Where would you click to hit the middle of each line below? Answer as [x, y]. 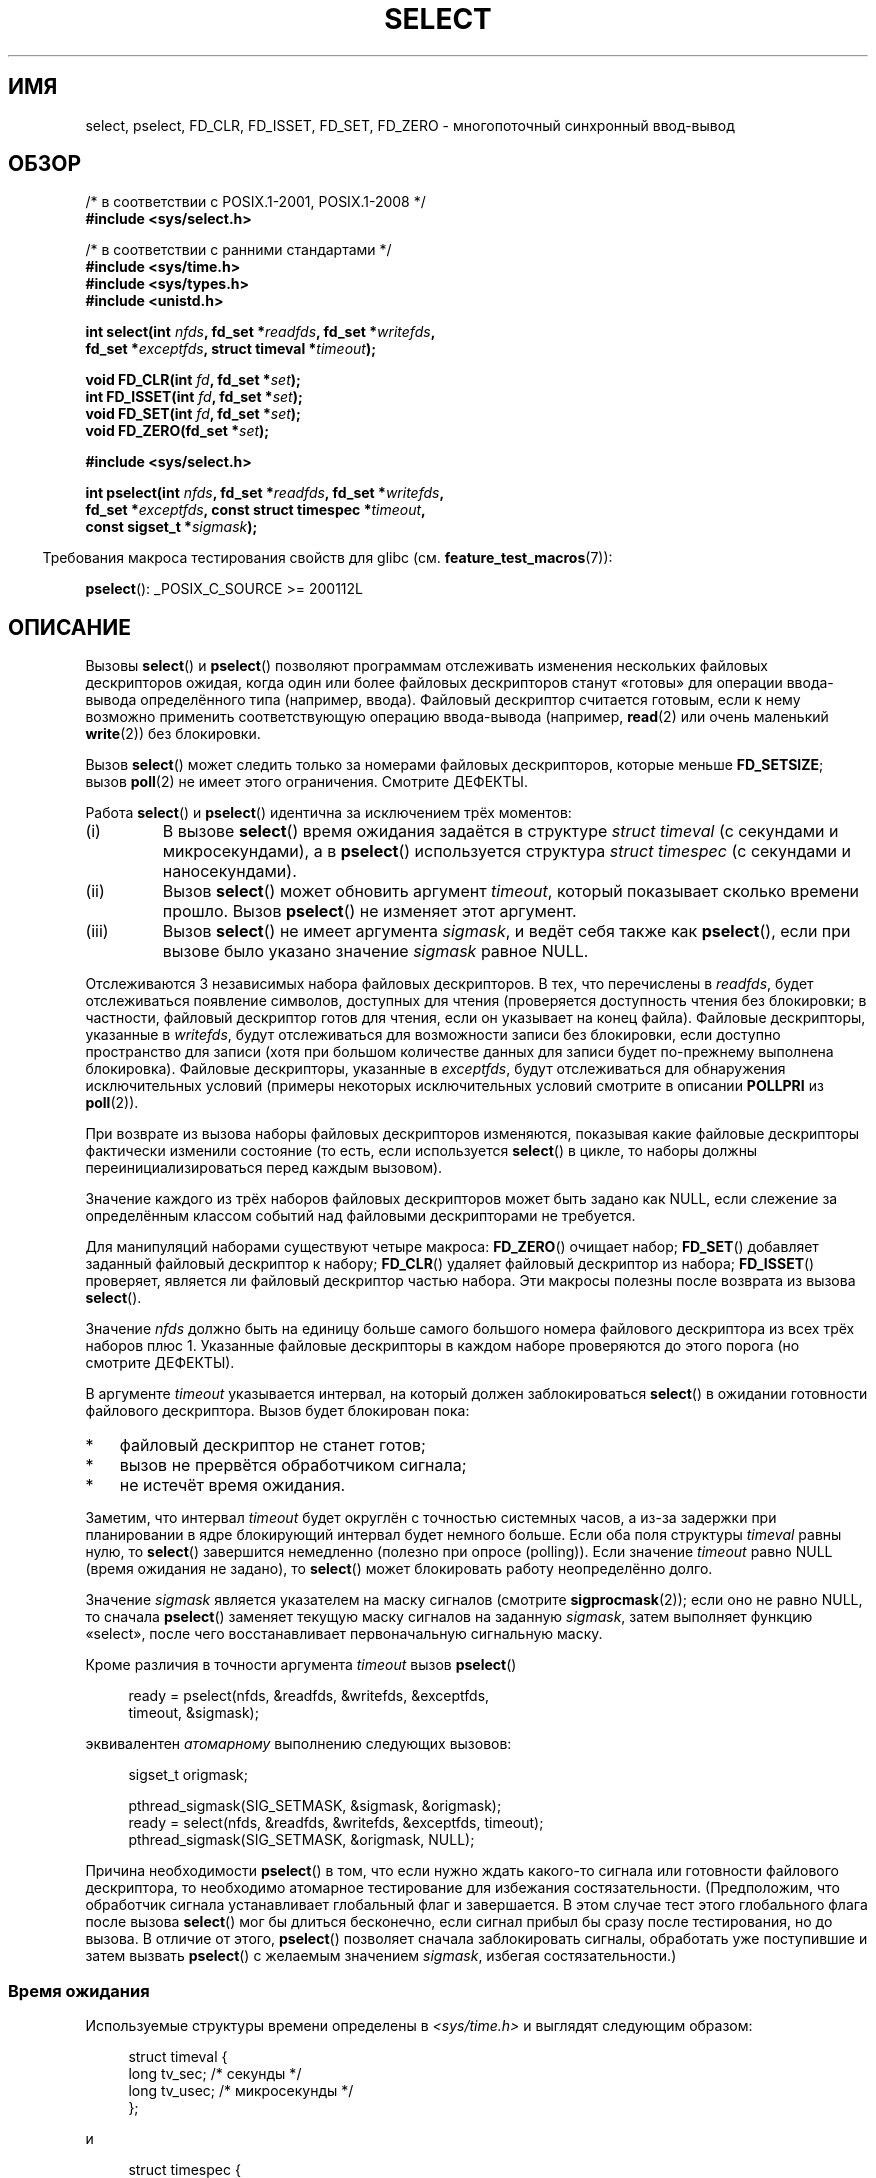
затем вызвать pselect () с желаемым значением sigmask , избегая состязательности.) [381, 1956]
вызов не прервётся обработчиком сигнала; [293, 1465]
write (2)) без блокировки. [173, 734]
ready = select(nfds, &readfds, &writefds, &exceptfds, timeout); [336, 1823]
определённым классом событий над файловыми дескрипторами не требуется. [360, 1216]
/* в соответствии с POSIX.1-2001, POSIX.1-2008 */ [255, 202]
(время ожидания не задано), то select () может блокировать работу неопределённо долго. [399, 1569]
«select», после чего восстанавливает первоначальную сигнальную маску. [344, 1634]
